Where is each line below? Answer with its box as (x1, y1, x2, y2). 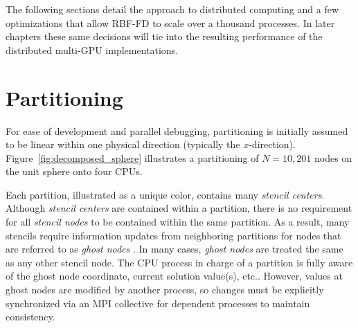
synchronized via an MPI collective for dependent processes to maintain (6, 295, 310, 310)
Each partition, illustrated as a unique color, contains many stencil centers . (6, 187, 325, 201)
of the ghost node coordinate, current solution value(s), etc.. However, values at (6, 268, 343, 283)
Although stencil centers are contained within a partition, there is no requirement (6, 201, 352, 215)
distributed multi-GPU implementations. (6, 42, 179, 57)
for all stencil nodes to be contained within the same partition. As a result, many (6, 215, 350, 229)
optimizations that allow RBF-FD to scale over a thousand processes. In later (6, 15, 335, 30)
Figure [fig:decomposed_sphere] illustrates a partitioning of (6, 150, 259, 165)
